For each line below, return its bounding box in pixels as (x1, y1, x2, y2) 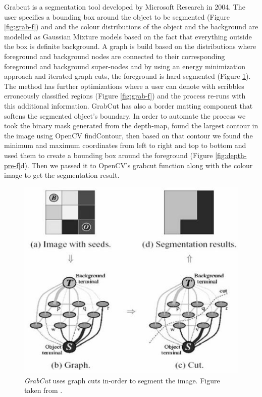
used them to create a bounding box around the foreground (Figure (4, 150, 213, 160)
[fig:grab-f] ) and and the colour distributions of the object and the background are (4, 21, 258, 32)
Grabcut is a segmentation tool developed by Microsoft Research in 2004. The (4, 2, 245, 12)
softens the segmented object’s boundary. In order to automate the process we (4, 110, 246, 121)
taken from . (24, 385, 63, 395)
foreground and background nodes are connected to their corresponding (4, 51, 225, 61)
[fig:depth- (215, 150, 247, 160)
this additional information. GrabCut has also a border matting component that (4, 100, 253, 111)
